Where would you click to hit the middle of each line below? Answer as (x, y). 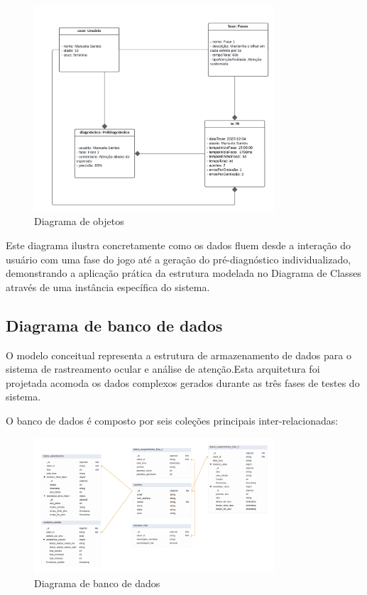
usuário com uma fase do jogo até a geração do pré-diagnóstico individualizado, (179, 259)
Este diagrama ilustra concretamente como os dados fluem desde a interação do (179, 245)
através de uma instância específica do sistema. (108, 286)
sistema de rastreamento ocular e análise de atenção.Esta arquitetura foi (163, 369)
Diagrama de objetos (79, 221)
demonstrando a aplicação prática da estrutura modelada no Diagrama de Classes (183, 273)
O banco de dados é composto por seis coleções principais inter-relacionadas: (172, 420)
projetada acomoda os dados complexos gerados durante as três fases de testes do (183, 382)
